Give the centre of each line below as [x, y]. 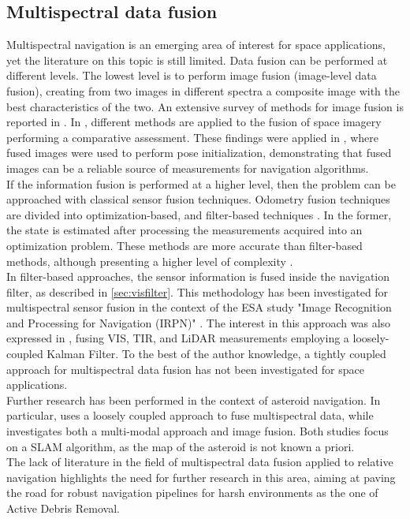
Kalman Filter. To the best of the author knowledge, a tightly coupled [216, 354]
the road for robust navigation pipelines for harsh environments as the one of [192, 493]
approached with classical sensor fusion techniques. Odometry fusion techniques [198, 199]
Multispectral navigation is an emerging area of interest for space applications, [196, 45]
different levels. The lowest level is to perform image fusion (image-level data [192, 75]
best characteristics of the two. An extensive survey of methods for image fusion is [205, 106]
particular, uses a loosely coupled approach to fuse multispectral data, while [190, 415]
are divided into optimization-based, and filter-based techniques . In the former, [199, 214]
